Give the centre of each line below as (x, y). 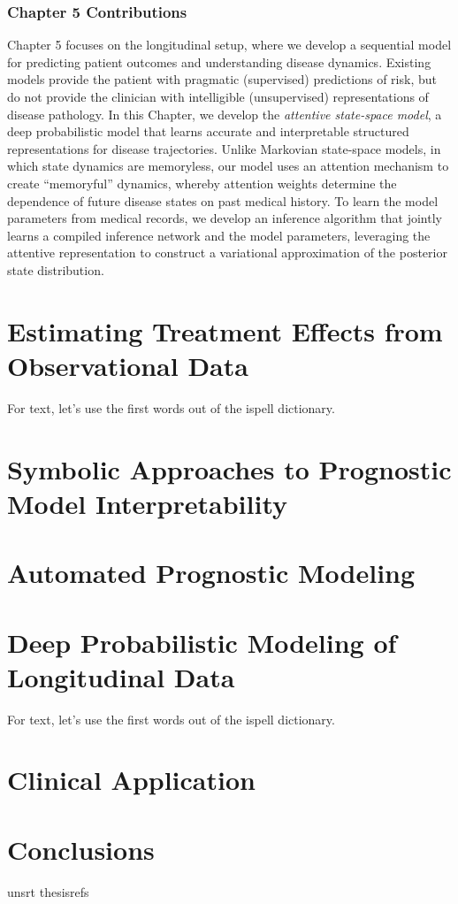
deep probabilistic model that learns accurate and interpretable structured (208, 131)
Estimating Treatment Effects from (225, 330)
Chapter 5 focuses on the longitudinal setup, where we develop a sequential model (229, 45)
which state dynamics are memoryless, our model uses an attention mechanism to (228, 166)
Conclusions (81, 849)
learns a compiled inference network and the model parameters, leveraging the (219, 235)
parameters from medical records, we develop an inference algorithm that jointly (225, 218)
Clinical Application (131, 780)
